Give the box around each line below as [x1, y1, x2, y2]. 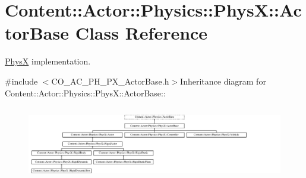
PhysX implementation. [5, 55, 91, 67]
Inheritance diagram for [180, 75, 266, 87]
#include [5, 75, 38, 87]
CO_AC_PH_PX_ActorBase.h [51, 75, 169, 87]
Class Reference [75, 21, 208, 45]
